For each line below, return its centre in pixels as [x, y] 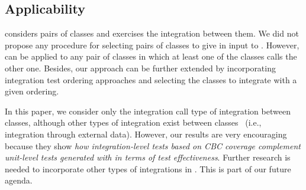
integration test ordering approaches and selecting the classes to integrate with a [151, 79]
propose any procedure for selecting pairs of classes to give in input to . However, [152, 45]
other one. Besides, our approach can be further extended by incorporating [140, 68]
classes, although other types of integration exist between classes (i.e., [133, 122]
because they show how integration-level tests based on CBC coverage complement [153, 145]
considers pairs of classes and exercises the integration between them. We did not [152, 33]
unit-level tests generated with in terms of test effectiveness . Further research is [148, 157]
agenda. [19, 180]
